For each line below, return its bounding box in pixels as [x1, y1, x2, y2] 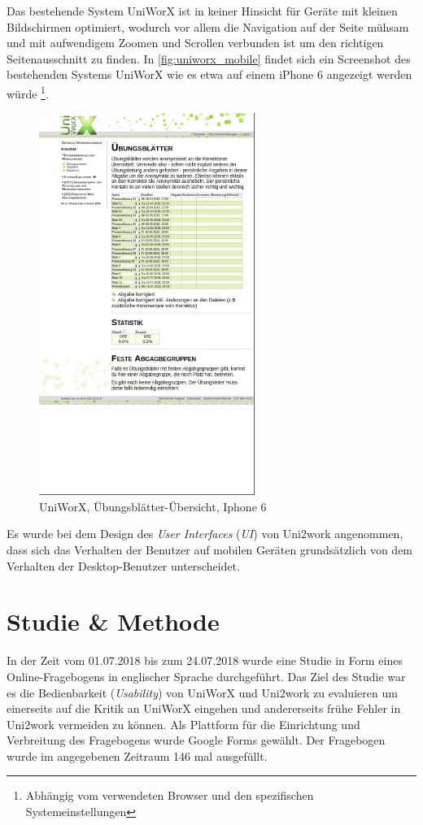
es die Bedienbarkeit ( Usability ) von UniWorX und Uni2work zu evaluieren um [7, 684, 398, 701]
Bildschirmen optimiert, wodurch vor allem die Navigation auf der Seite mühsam [7, 18, 409, 35]
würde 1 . [7, 82, 49, 102]
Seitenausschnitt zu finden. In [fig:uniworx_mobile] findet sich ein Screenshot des [7, 50, 411, 67]
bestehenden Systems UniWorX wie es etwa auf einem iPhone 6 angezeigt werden [7, 66, 412, 83]
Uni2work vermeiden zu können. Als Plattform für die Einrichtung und [7, 715, 360, 732]
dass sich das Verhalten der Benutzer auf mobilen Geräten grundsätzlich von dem [7, 541, 413, 558]
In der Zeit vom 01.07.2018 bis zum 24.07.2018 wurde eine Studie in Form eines [7, 652, 403, 669]
